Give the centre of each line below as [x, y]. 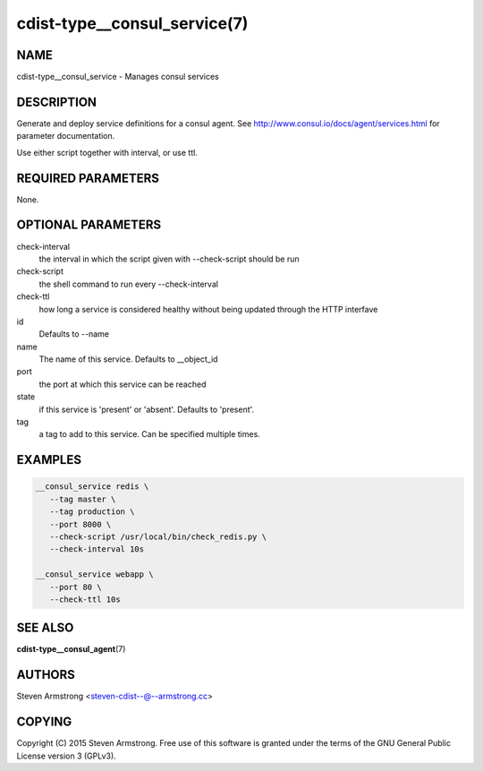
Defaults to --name [74, 334]
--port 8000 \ [80, 524]
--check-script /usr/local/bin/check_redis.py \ [158, 536]
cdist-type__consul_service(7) [132, 23]
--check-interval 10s [97, 549]
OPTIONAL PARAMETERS [89, 225]
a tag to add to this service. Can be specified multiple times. [150, 434]
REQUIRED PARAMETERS [88, 178]
